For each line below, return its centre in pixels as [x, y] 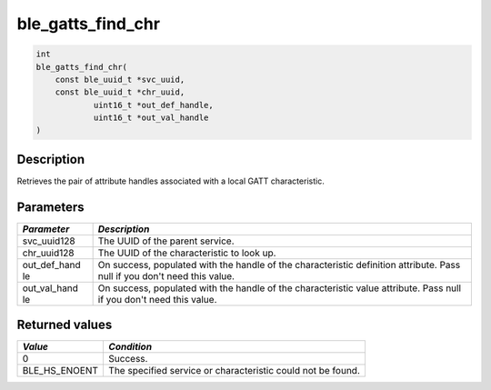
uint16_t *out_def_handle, [153, 105]
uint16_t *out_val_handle [151, 118]
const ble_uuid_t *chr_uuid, [120, 92]
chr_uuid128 [48, 253]
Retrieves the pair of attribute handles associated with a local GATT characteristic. [170, 181]
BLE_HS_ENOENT [60, 371]
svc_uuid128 [49, 241]
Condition [130, 347]
